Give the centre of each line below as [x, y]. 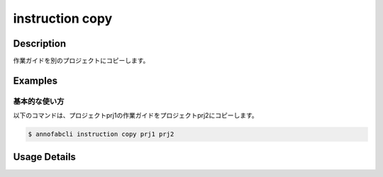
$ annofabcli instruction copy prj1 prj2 [101, 134]
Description [40, 44]
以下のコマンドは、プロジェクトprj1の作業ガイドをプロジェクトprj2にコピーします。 [135, 115]
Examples [35, 80]
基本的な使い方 [39, 101]
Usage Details [44, 157]
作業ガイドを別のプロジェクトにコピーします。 [81, 61]
